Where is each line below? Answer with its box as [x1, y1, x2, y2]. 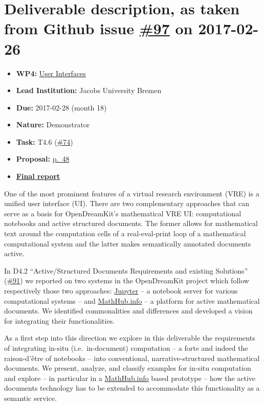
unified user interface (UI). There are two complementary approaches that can [4, 198, 250, 209]
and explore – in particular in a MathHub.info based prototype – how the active [4, 372, 256, 383]
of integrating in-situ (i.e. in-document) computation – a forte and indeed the [4, 342, 248, 353]
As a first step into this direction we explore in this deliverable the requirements [4, 332, 255, 343]
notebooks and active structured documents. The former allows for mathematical [4, 218, 258, 229]
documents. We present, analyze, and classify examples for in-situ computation [4, 363, 251, 373]
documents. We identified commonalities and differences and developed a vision [4, 305, 253, 316]
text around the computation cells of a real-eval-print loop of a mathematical [4, 228, 246, 239]
